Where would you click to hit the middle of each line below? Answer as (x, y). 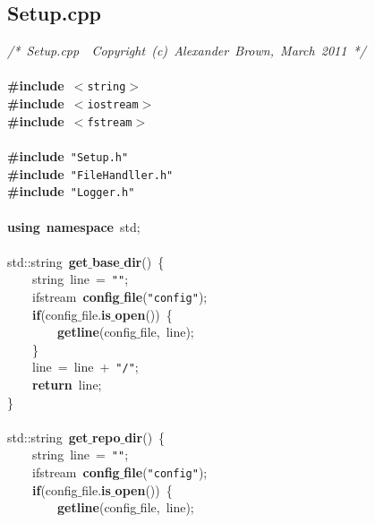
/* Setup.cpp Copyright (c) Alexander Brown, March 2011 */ (187, 51)
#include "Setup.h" (68, 155)
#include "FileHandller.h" (90, 173)
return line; (67, 385)
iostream (113, 105)
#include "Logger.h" (71, 191)
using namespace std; (74, 226)
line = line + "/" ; (85, 367)
